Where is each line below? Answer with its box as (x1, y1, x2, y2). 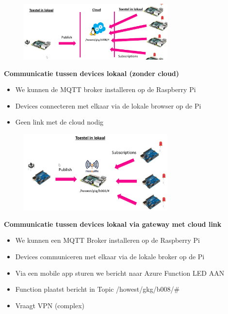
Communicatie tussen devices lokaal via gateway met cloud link (4, 219, 222, 229)
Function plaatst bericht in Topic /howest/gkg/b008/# (15, 284, 180, 294)
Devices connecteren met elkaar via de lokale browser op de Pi (15, 100, 201, 110)
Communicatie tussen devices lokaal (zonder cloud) (4, 68, 179, 78)
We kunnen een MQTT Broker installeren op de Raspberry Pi (15, 235, 200, 245)
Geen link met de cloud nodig (15, 117, 104, 127)
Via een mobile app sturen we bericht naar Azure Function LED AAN (15, 267, 225, 278)
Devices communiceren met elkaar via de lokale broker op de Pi (15, 251, 205, 262)
